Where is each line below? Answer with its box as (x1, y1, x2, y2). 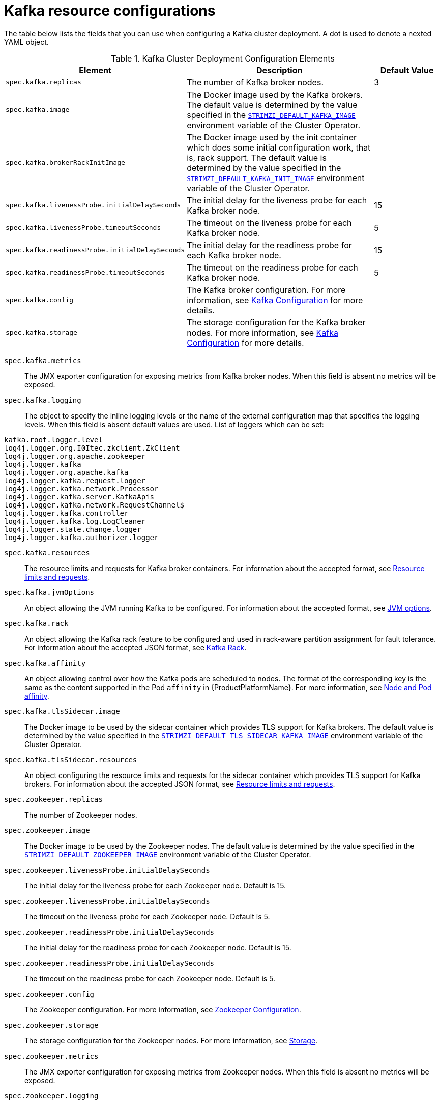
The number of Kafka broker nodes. (187, 77, 324, 87)
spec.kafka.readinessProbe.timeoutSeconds (6, 268, 165, 277)
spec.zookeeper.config (4, 990, 95, 998)
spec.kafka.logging (4, 396, 81, 404)
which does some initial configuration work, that (187, 142, 371, 153)
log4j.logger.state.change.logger (4, 525, 141, 533)
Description (256, 65, 303, 75)
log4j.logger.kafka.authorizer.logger (4, 533, 159, 542)
